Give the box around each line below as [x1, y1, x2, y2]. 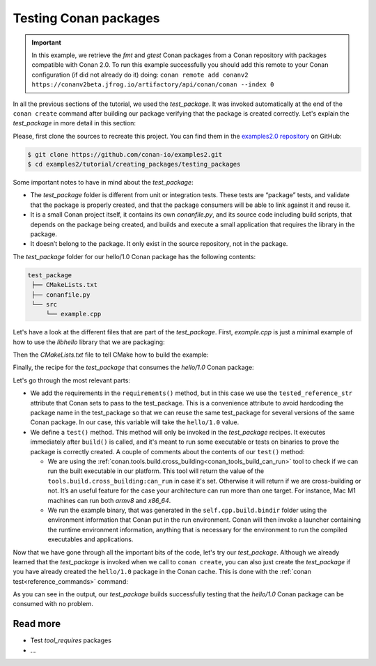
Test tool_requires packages [30, 636, 111, 644]
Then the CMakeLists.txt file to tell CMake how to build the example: [13, 350, 209, 359]
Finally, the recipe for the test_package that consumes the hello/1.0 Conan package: [13, 363, 254, 372]
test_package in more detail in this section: [13, 119, 136, 127]
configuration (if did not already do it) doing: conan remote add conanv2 [31, 70, 249, 79]
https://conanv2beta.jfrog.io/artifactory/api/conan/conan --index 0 [31, 81, 274, 88]
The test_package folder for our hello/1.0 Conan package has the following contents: [13, 252, 256, 261]
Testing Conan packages [13, 10, 160, 26]
